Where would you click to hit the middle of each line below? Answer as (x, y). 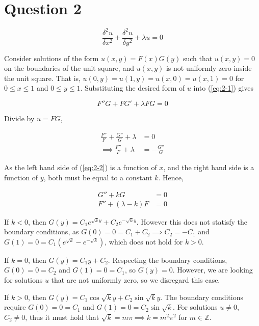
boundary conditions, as (42, 232)
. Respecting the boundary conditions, (167, 260)
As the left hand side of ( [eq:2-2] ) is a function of (81, 167)
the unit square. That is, (42, 78)
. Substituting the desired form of (133, 88)
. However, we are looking (213, 270)
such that (198, 58)
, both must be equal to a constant (98, 177)
